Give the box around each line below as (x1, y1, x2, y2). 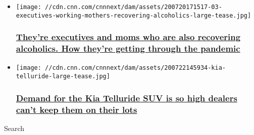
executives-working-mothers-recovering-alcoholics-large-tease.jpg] (16, 12, 251, 19)
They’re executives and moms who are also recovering (16, 31, 241, 43)
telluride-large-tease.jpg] (16, 73, 110, 80)
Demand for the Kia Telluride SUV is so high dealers (16, 91, 237, 104)
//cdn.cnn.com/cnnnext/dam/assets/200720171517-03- (45, 4, 222, 11)
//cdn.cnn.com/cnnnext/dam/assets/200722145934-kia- (45, 64, 226, 72)
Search (4, 122, 25, 133)
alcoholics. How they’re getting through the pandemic (16, 42, 240, 55)
